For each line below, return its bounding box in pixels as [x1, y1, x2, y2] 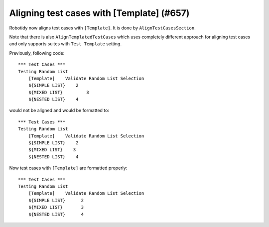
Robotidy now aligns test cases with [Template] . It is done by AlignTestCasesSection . [9, 25, 196, 31]
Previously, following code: [9, 50, 65, 56]
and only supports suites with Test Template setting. [9, 41, 122, 47]
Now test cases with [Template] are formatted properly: [9, 165, 128, 171]
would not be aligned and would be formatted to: [9, 108, 110, 113]
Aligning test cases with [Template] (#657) [9, 7, 190, 18]
